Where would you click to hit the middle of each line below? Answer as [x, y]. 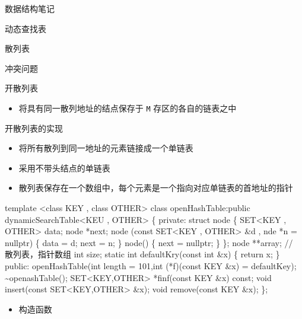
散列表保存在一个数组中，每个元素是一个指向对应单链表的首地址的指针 [156, 188]
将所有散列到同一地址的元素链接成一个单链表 [106, 148]
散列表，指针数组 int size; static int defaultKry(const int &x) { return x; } [142, 254]
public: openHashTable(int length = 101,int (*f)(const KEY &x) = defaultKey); [151, 265]
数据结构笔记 [30, 8]
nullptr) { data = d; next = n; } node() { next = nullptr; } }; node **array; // [149, 242]
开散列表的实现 [34, 128]
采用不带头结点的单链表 [64, 168]
